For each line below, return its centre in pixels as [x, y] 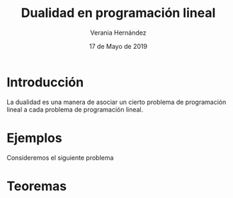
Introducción [45, 82]
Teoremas [37, 186]
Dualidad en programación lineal [118, 13]
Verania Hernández [118, 33]
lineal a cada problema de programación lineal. [75, 109]
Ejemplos [34, 138]
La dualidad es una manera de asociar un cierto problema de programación [116, 102]
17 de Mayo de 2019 [118, 46]
